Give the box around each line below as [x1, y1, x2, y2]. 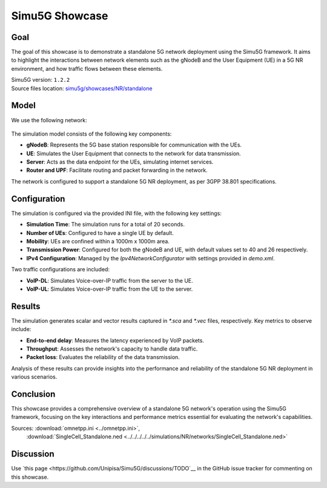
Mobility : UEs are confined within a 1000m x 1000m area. [26, 237, 170, 245]
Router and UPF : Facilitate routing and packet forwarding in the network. [26, 167, 208, 174]
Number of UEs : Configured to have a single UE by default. [26, 229, 174, 236]
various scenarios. [11, 373, 58, 381]
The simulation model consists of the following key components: [11, 130, 172, 137]
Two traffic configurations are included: [11, 266, 110, 273]
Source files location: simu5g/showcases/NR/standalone [11, 85, 153, 92]
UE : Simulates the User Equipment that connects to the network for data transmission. [26, 150, 242, 157]
